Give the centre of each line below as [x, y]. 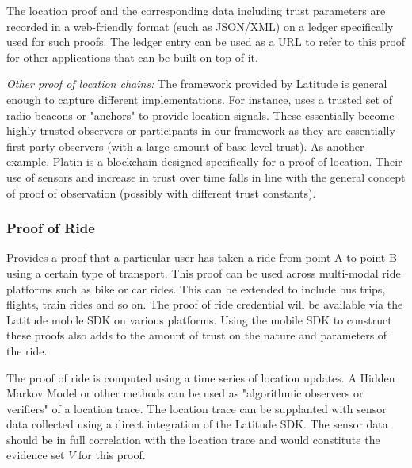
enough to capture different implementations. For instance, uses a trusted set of [199, 99]
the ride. [27, 350]
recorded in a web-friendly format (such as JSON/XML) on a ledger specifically [200, 26]
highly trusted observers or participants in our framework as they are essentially [201, 130]
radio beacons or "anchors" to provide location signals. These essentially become [200, 115]
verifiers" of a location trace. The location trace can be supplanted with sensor [196, 408]
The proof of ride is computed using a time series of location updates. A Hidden [201, 377]
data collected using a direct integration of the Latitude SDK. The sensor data [197, 424]
